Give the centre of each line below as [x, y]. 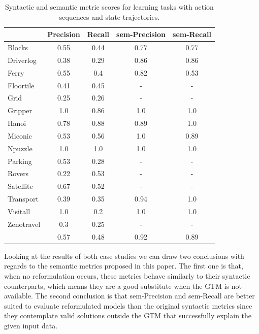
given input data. [31, 325]
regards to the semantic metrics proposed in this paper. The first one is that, [124, 266]
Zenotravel [24, 224]
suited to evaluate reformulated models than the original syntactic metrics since [128, 305]
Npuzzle [20, 148]
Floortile [21, 85]
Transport [23, 199]
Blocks [18, 47]
